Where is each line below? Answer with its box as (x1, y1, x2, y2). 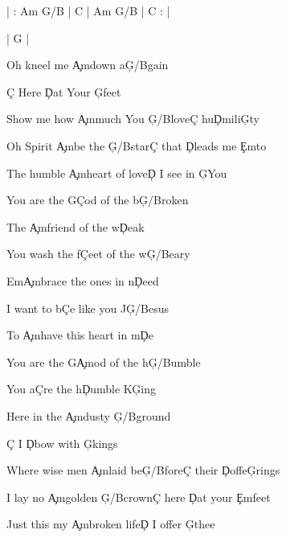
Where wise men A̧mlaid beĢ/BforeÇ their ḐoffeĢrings (6, 462, 280, 478)
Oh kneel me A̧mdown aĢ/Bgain (6, 56, 169, 73)
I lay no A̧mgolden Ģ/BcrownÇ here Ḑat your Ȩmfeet (6, 488, 271, 505)
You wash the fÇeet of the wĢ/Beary (6, 245, 190, 262)
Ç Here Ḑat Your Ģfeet (6, 83, 121, 100)
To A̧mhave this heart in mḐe (6, 326, 153, 343)
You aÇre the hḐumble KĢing (6, 380, 157, 397)
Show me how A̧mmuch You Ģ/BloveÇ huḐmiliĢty (6, 110, 259, 127)
